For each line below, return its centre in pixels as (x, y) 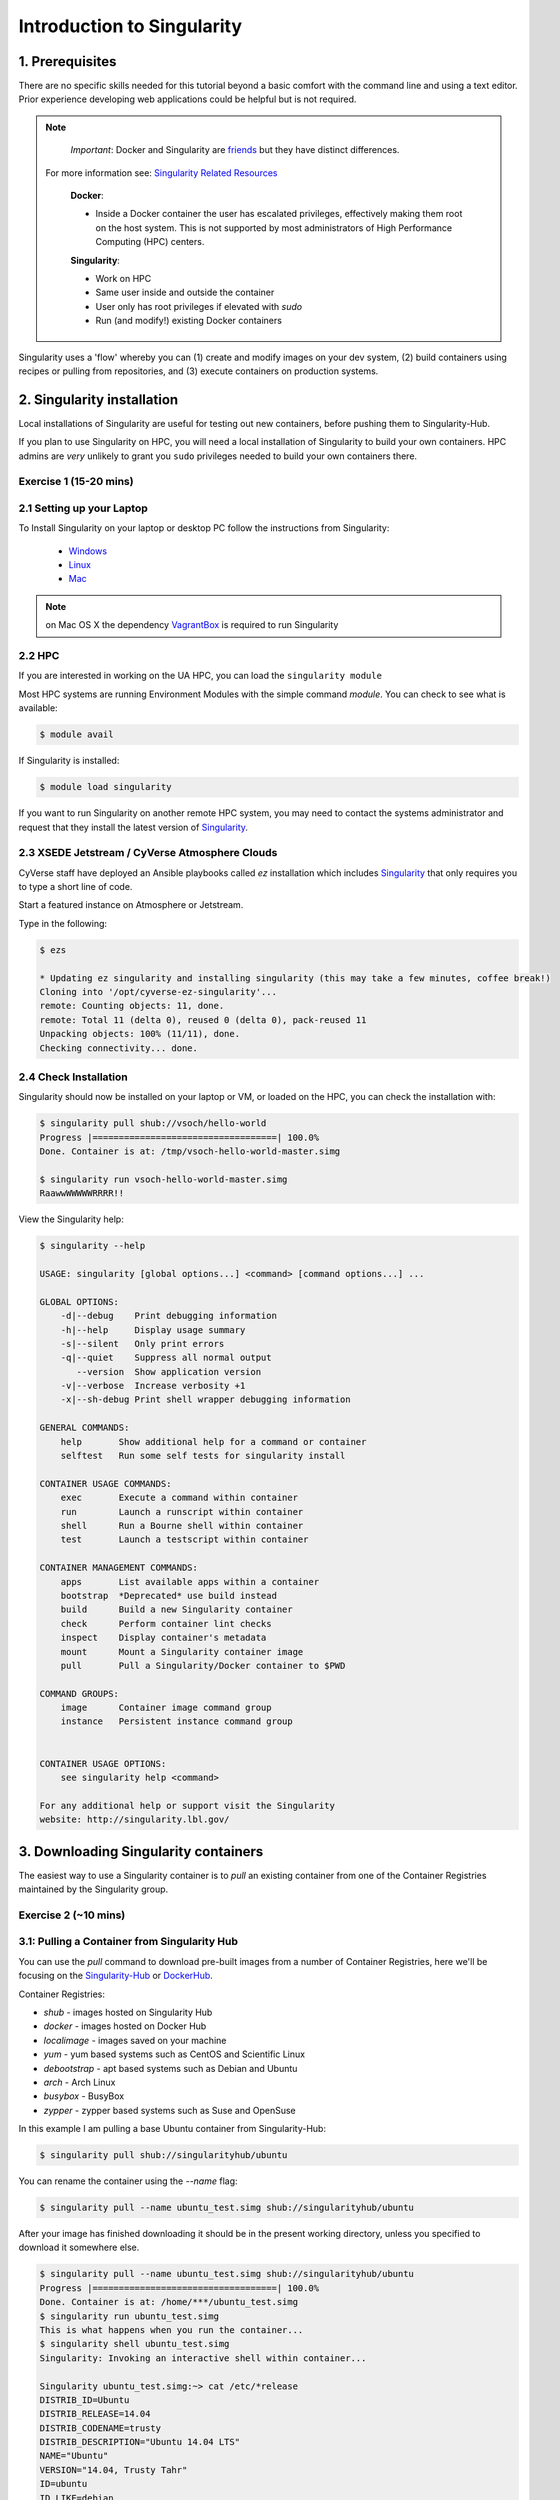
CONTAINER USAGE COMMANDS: (105, 1483)
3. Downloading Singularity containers (141, 1851)
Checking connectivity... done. (119, 1048)
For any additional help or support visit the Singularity (187, 1805)
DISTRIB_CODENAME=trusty (100, 2428)
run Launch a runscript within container (182, 1511)
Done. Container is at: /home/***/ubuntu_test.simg (169, 2302)
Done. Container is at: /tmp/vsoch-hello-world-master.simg (190, 1151)
